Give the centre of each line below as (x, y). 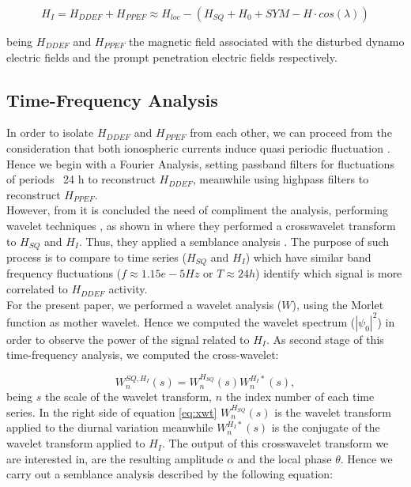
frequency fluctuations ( (64, 273)
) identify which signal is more (329, 273)
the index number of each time (300, 396)
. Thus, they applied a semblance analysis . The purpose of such (234, 241)
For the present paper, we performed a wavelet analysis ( (144, 304)
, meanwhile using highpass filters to (281, 179)
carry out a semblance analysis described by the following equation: (170, 474)
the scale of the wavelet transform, (128, 396)
